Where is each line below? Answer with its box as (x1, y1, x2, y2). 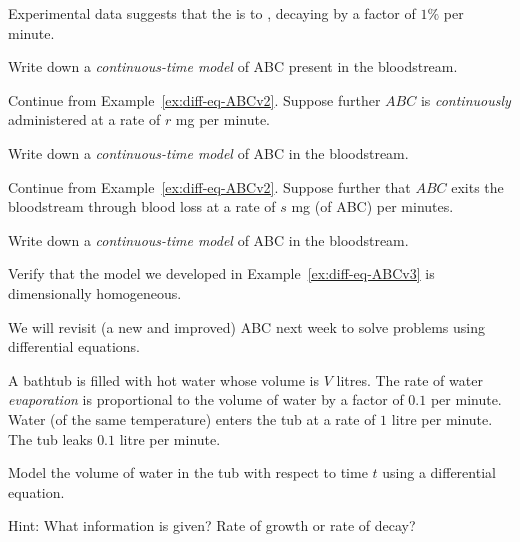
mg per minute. (175, 109, 271, 130)
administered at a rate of (8, 109, 161, 130)
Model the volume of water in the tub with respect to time (8, 462, 368, 483)
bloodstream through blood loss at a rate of (8, 196, 276, 217)
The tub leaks (8, 428, 93, 449)
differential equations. (8, 336, 140, 357)
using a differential (382, 462, 496, 483)
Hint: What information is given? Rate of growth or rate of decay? (8, 515, 416, 536)
